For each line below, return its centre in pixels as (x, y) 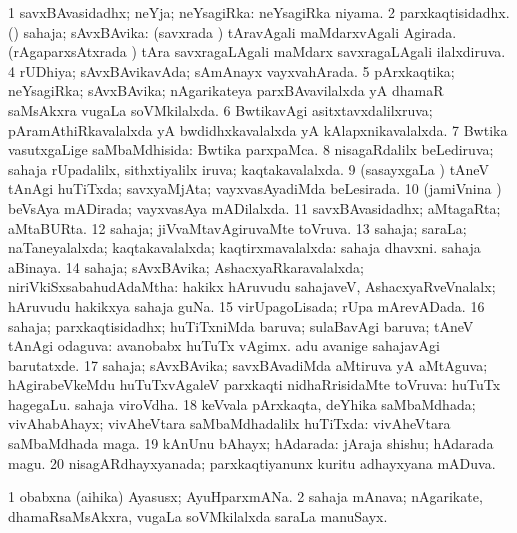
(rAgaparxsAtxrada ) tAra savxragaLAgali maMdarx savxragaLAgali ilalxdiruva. (257, 51)
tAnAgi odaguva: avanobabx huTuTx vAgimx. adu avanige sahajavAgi (224, 345)
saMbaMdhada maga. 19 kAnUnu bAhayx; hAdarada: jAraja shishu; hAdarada (251, 443)
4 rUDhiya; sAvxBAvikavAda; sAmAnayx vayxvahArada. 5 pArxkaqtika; (231, 70)
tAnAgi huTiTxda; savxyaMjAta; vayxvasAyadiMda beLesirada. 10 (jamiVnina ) (255, 188)
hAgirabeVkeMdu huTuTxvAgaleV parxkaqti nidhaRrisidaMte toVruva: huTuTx (254, 384)
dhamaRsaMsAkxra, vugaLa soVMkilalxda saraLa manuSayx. (198, 515)
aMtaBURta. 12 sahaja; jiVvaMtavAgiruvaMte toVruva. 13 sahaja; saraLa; (237, 227)
